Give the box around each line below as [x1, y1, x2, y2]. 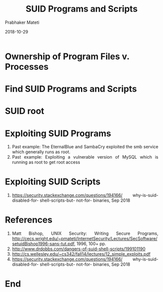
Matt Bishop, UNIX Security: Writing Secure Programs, [12, 230, 159, 236]
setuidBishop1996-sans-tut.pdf [12, 241, 74, 247]
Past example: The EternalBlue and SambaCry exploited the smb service [12, 144, 159, 150]
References [5, 214, 53, 226]
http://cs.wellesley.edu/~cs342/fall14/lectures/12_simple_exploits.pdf [12, 251, 151, 257]
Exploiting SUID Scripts [5, 176, 101, 187]
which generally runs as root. [12, 149, 71, 155]
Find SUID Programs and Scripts [5, 83, 137, 95]
